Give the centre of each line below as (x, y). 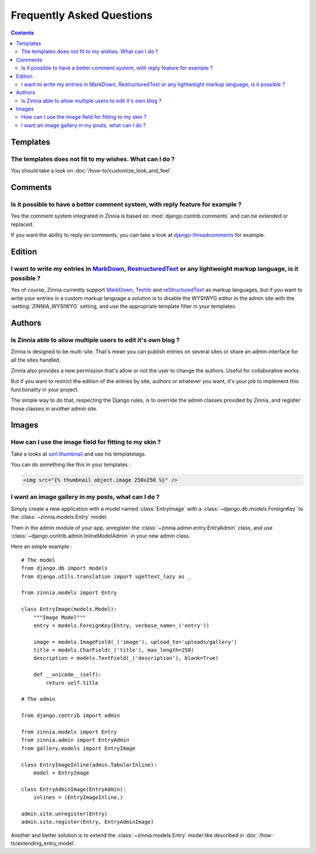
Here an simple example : (42, 546)
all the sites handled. (36, 360)
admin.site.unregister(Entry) (65, 814)
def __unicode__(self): (67, 675)
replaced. (22, 224)
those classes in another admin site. (54, 408)
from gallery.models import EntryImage (78, 748)
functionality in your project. (45, 390)
